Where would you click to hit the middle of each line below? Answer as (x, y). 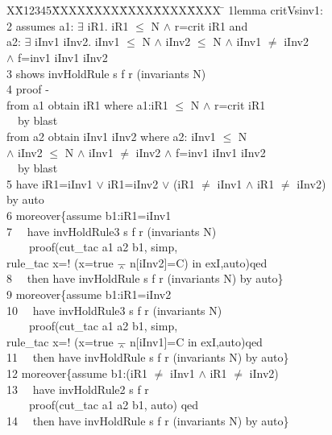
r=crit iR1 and (211, 25)
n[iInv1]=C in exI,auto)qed (196, 341)
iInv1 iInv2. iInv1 (77, 41)
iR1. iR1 (108, 25)
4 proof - (28, 89)
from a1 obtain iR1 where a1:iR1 (87, 104)
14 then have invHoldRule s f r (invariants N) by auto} (148, 420)
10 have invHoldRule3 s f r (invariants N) (114, 310)
